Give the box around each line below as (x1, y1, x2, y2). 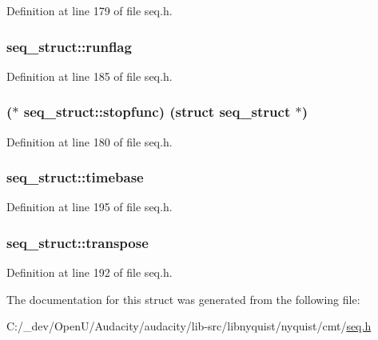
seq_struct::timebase (6, 167, 144, 187)
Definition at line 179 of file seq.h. (6, 2, 173, 18)
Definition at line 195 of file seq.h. (6, 198, 173, 215)
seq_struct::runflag (6, 36, 132, 56)
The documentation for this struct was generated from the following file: (6, 290, 360, 307)
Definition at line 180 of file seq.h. (6, 133, 173, 150)
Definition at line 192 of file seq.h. (6, 264, 173, 281)
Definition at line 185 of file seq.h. (6, 67, 173, 84)
